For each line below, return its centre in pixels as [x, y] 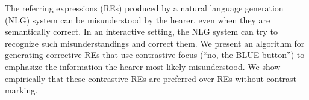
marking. [21, 90]
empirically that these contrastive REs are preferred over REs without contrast [151, 78]
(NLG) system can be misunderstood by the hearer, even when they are [138, 19]
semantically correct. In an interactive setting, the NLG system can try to [141, 31]
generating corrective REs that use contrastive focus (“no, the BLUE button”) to [155, 55]
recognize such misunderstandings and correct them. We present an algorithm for [155, 43]
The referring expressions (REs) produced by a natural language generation [144, 8]
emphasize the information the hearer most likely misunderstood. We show [143, 66]
